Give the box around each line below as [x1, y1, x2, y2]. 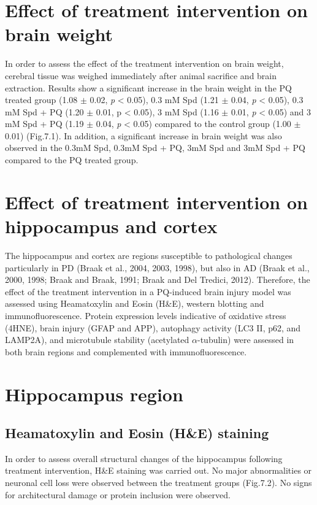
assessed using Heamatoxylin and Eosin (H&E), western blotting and [5, 297, 264, 310]
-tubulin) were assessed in [197, 333, 294, 346]
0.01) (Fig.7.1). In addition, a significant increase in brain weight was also [5, 129, 282, 142]
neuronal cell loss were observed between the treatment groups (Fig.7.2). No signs [5, 476, 312, 489]
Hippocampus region [5, 381, 183, 406]
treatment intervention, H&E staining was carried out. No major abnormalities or [5, 464, 312, 477]
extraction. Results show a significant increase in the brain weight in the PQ [5, 81, 292, 94]
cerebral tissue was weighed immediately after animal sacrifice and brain [5, 69, 277, 82]
